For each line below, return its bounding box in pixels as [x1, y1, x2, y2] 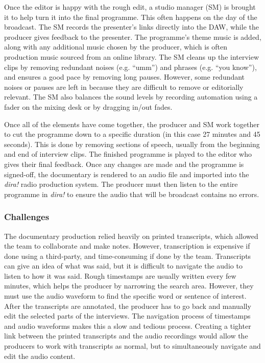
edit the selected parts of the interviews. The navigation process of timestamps [4, 310, 251, 321]
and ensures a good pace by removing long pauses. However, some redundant [4, 71, 245, 82]
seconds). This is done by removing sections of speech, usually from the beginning [4, 138, 260, 149]
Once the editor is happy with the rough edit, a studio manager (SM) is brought [4, 2, 256, 12]
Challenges [4, 210, 50, 223]
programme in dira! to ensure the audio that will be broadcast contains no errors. [4, 188, 259, 199]
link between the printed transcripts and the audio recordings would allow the [4, 330, 248, 341]
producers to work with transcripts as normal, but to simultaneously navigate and [4, 341, 261, 351]
